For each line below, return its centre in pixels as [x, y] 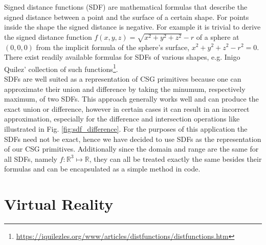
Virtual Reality [59, 204]
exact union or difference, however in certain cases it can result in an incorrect [127, 108]
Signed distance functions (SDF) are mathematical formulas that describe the [126, 7]
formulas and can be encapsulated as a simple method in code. [102, 169]
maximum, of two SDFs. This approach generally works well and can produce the [131, 99]
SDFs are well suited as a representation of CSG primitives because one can [123, 78]
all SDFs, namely [31, 158]
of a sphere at [218, 36]
